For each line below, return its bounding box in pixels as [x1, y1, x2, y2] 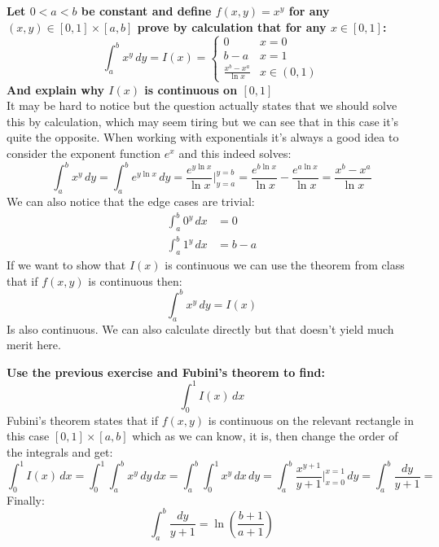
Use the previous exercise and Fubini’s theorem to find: [7, 363, 325, 380]
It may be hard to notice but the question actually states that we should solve [7, 97, 397, 114]
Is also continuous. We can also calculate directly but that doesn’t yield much [7, 320, 394, 337]
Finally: [7, 491, 45, 508]
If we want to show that [7, 256, 126, 273]
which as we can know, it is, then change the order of [132, 427, 398, 444]
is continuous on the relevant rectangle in [208, 411, 414, 428]
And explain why [7, 81, 104, 98]
